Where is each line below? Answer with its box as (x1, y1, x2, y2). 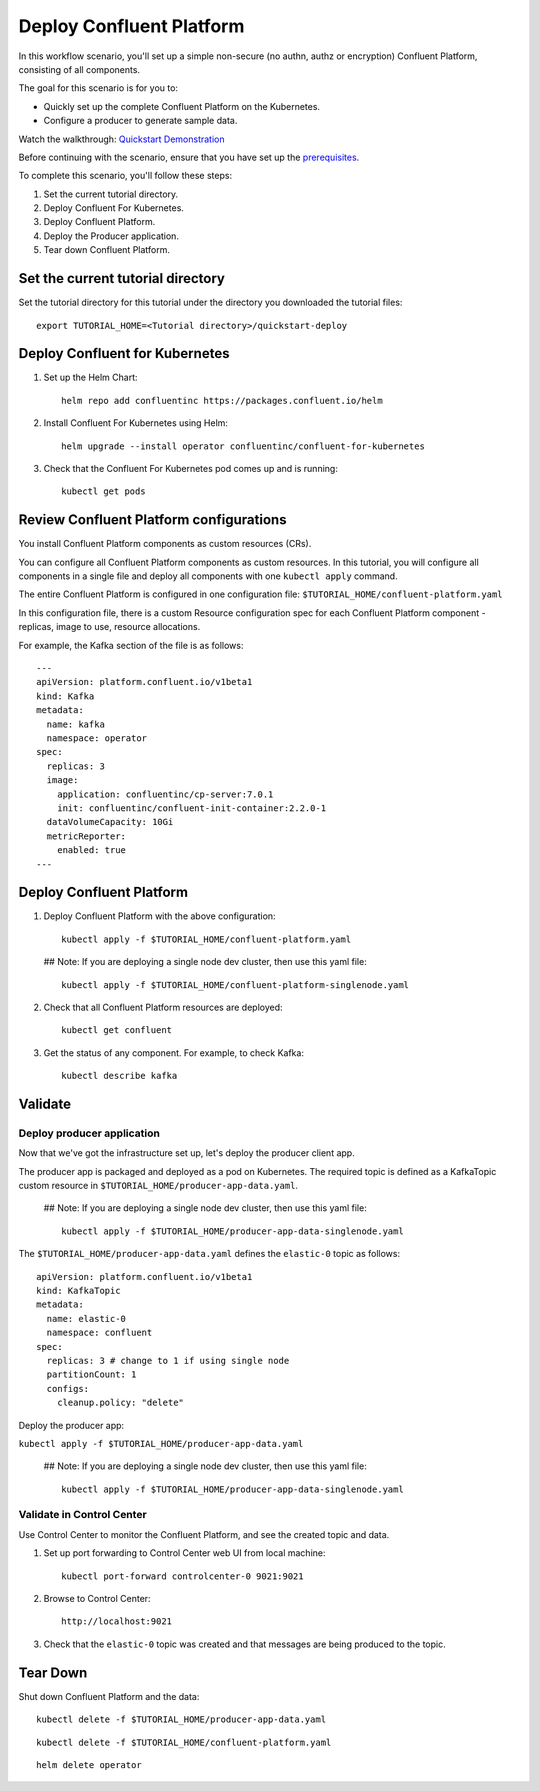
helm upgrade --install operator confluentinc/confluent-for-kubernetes (61, 440, 425, 452)
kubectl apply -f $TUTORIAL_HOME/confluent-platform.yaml (61, 933, 352, 945)
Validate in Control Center (18, 1508, 147, 1522)
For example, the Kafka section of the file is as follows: (18, 639, 244, 651)
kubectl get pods (61, 486, 146, 497)
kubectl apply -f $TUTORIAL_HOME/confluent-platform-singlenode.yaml (61, 979, 410, 990)
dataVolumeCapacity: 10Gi (46, 816, 174, 828)
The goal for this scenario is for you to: (18, 82, 179, 94)
